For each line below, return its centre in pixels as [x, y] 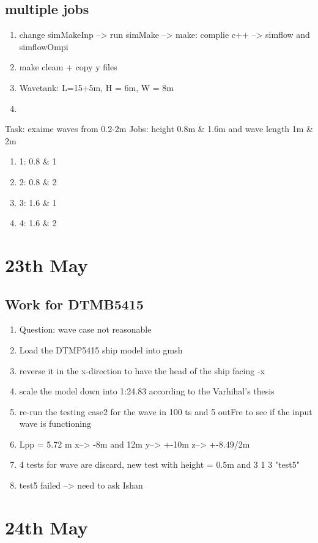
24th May [46, 527]
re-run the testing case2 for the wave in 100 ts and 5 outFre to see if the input [166, 411]
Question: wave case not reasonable [85, 329]
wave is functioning [55, 423]
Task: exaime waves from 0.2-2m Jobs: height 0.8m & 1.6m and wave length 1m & [159, 129]
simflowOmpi [44, 46]
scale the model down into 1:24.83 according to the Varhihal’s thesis [147, 391]
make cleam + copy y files [68, 67]
